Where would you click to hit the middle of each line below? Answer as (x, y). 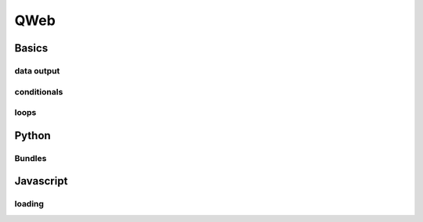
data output (37, 70)
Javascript (41, 181)
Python (33, 136)
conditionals (39, 91)
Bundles (31, 158)
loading (29, 204)
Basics (31, 48)
